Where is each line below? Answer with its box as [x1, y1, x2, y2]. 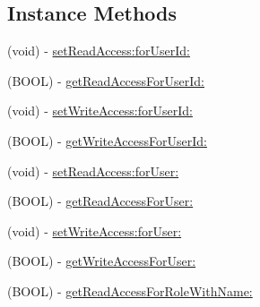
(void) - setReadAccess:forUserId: [7, 41, 190, 60]
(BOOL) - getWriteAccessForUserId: [7, 131, 207, 149]
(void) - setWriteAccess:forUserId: [7, 101, 193, 120]
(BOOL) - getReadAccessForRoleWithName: [7, 281, 253, 300]
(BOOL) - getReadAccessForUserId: [7, 71, 204, 90]
